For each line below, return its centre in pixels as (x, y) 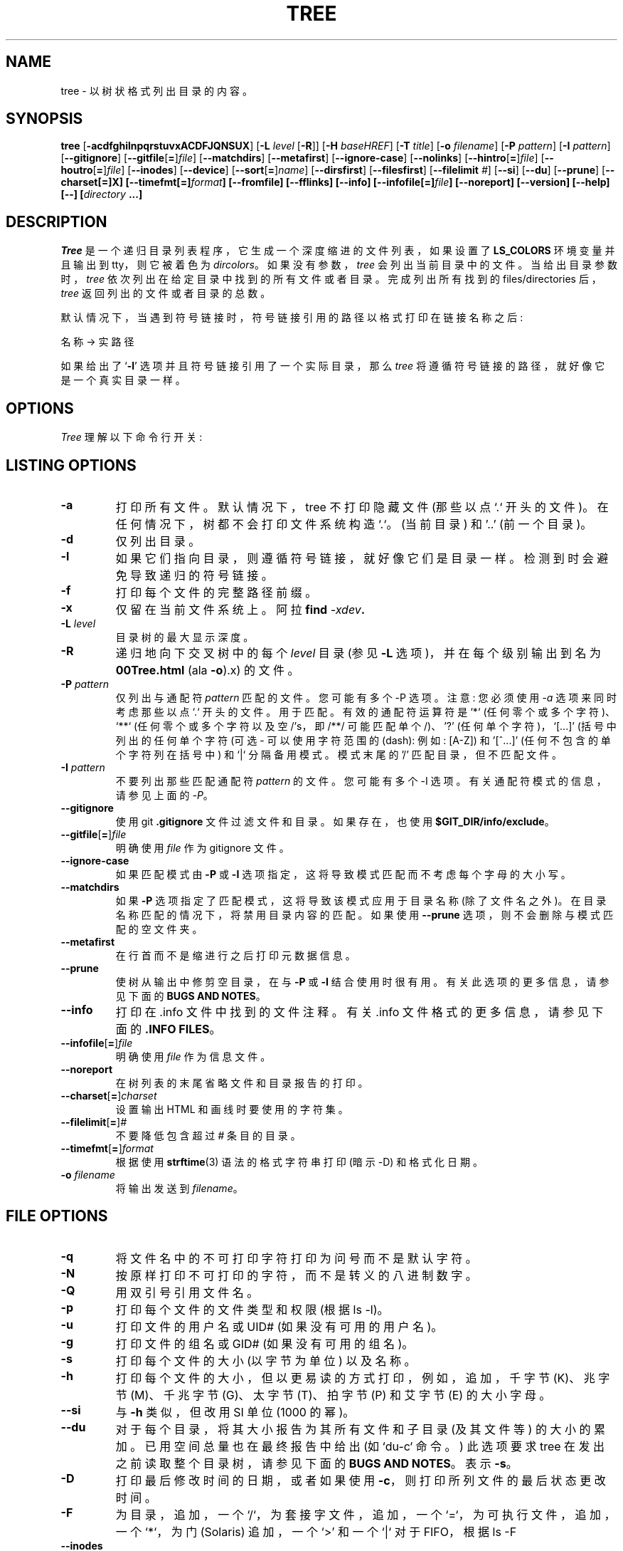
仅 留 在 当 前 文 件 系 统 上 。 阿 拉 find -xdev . (240, 609)
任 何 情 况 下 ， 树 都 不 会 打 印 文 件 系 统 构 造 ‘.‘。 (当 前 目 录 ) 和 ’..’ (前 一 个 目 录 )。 (354, 524)
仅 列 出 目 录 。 (158, 541)
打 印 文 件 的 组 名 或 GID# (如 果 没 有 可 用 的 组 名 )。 (265, 1343)
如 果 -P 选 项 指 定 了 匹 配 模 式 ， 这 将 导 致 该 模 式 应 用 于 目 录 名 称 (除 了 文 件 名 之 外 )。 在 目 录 (361, 900)
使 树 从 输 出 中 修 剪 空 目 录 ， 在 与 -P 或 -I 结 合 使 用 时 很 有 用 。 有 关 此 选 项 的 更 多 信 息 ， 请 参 (362, 981)
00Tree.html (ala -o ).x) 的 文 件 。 (207, 670)
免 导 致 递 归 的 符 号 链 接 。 (194, 575)
